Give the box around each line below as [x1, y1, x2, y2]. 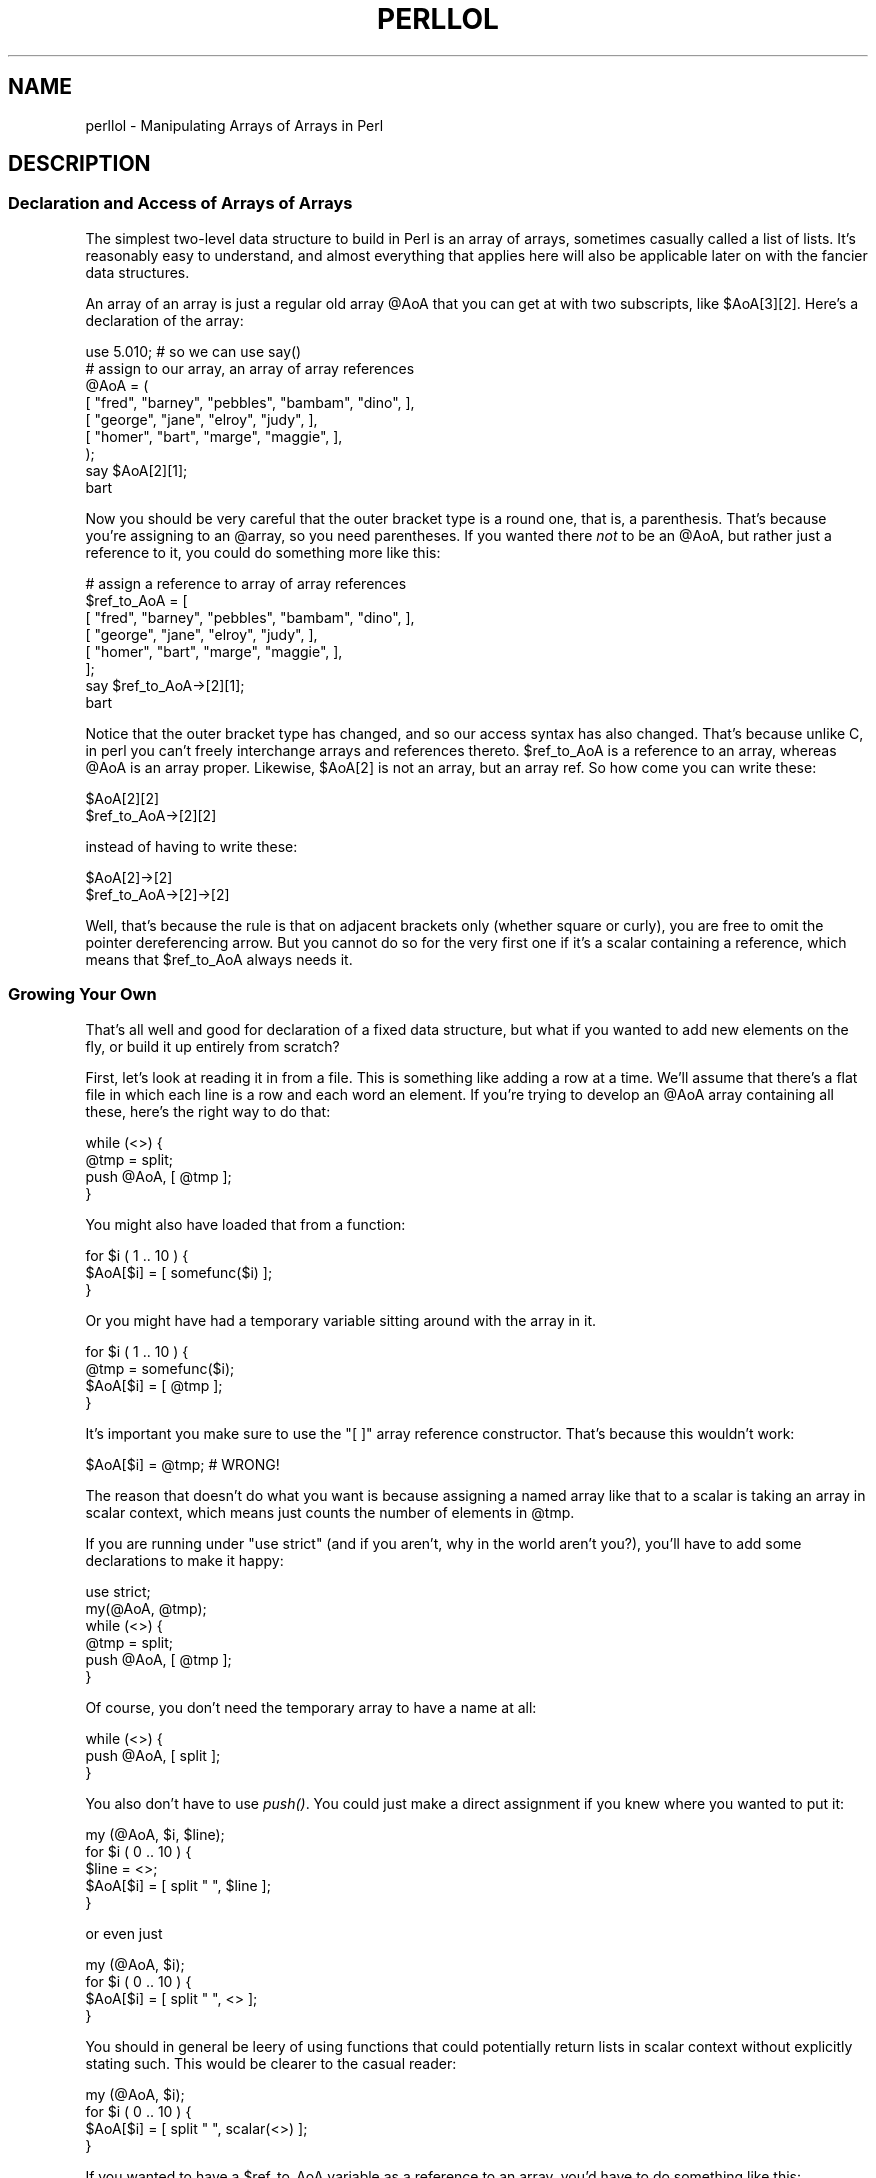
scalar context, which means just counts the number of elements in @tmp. [85, 1503, 575, 1521]
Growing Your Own [8, 984, 157, 1005]
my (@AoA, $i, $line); [85, 1825, 225, 1843]
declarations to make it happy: [85, 1551, 284, 1569]
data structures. [85, 263, 190, 281]
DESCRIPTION [8, 151, 151, 177]
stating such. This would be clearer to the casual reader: [85, 2054, 457, 2072]
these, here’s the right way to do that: [85, 1102, 331, 1120]
